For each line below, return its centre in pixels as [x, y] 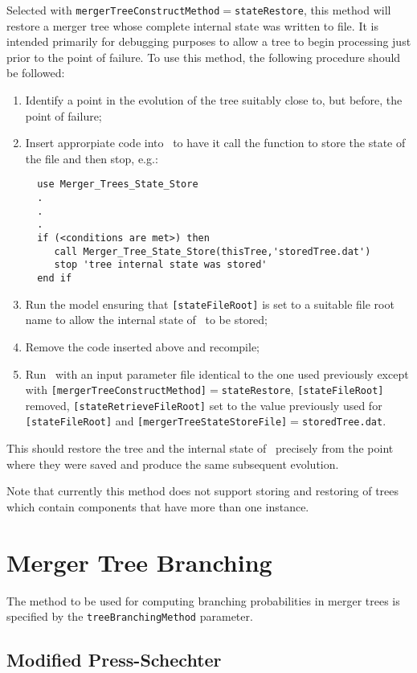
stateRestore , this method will [313, 10]
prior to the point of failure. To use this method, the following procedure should [204, 57]
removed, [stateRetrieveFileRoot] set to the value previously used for [204, 405]
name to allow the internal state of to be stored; [147, 320]
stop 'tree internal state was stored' [161, 265]
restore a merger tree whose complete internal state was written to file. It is [192, 25]
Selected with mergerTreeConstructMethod [113, 10]
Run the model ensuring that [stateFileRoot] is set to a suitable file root [210, 304]
